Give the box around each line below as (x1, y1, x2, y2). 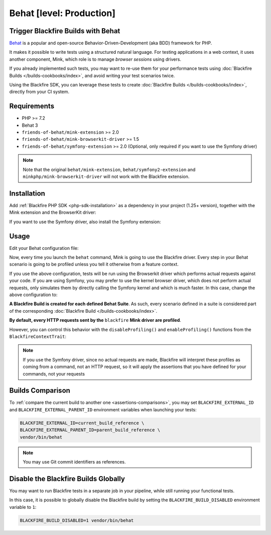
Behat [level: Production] (9, 8, 115, 19)
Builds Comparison (9, 386, 70, 395)
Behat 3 (22, 122, 38, 128)
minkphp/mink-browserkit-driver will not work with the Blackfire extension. (23, 173, 190, 180)
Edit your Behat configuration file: (9, 245, 79, 251)
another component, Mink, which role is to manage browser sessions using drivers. (9, 56, 182, 62)
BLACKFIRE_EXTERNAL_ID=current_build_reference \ (20, 420, 145, 426)
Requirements (9, 102, 55, 111)
